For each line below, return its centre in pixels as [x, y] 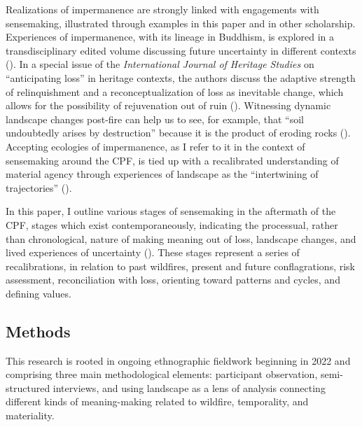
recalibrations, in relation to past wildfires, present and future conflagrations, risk [180, 266]
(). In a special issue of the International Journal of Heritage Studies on [160, 64]
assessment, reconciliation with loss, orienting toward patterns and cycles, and [173, 280]
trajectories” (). [39, 187]
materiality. [30, 415]
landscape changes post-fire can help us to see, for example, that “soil [155, 119]
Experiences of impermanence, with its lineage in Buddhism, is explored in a [170, 37]
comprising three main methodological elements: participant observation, [162, 374]
